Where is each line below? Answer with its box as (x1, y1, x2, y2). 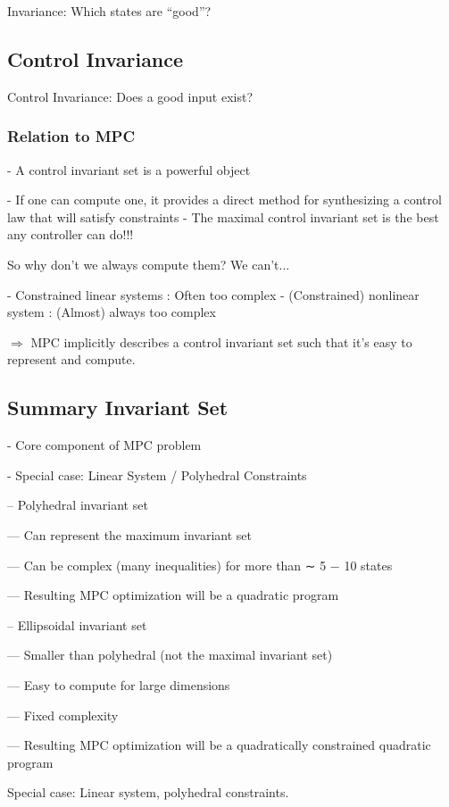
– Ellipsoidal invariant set (7, 615, 147, 634)
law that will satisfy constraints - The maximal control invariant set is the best (7, 207, 439, 226)
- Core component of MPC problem (7, 436, 202, 454)
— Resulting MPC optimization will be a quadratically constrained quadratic (7, 736, 431, 754)
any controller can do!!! (7, 225, 134, 244)
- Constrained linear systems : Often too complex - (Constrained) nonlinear (7, 285, 420, 304)
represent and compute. (7, 350, 136, 369)
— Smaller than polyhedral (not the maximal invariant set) (7, 645, 333, 664)
